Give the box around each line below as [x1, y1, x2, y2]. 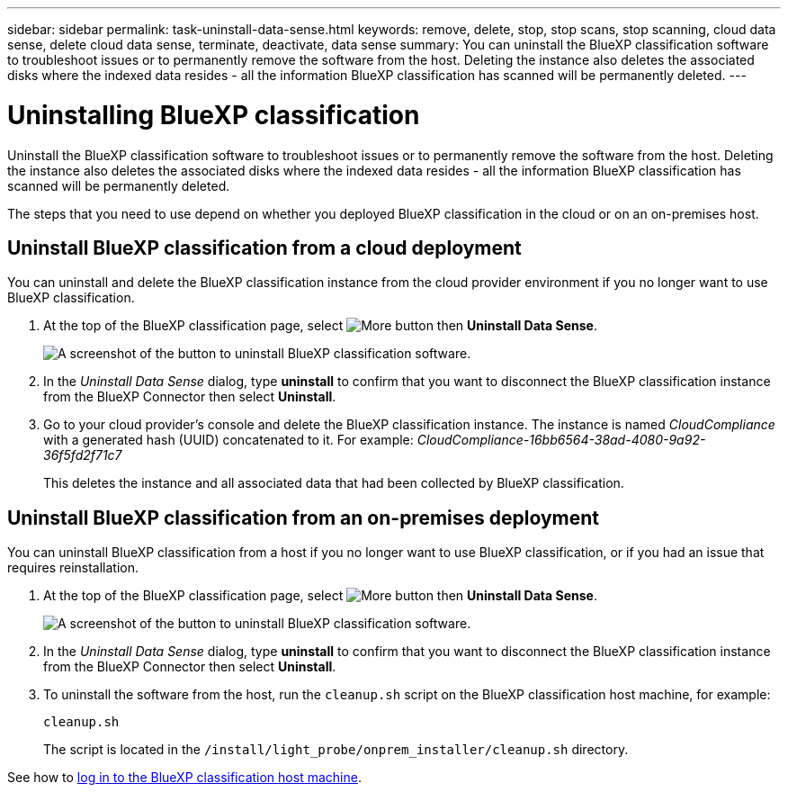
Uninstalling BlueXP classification [7, 99, 420, 130]
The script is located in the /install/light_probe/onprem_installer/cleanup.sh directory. [43, 742, 629, 758]
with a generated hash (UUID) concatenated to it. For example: [43, 432, 414, 448]
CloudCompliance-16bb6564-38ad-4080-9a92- [416, 432, 706, 448]
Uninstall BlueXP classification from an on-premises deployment [7, 506, 600, 529]
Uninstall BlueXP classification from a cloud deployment [7, 236, 522, 259]
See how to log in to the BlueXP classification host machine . [7, 769, 362, 786]
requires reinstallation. [7, 560, 139, 576]
